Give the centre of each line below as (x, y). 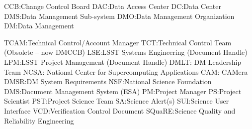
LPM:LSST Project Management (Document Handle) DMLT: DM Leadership (123, 62)
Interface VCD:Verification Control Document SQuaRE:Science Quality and (120, 110)
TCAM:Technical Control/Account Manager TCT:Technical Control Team (118, 42)
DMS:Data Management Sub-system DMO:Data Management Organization (119, 16)
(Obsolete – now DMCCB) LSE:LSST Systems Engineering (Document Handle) (126, 52)
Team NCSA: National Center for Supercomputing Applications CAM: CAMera (126, 71)
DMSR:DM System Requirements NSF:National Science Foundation (108, 81)
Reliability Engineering (39, 120)
